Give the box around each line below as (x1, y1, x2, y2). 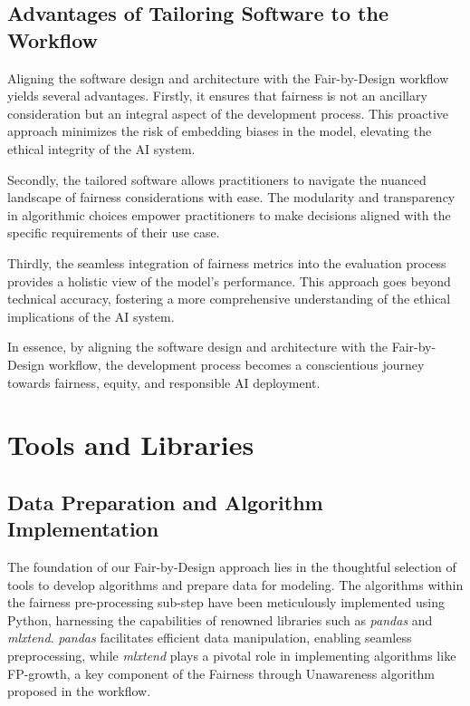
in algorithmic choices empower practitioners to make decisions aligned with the (7, 205, 451, 224)
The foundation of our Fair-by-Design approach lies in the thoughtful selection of (7, 557, 456, 576)
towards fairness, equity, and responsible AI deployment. (7, 372, 321, 392)
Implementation (7, 515, 159, 543)
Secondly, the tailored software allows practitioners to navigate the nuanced (7, 169, 427, 189)
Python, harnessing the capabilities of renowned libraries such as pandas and (7, 610, 433, 629)
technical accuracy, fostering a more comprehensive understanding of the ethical (7, 289, 451, 308)
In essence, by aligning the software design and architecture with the (7, 337, 388, 356)
